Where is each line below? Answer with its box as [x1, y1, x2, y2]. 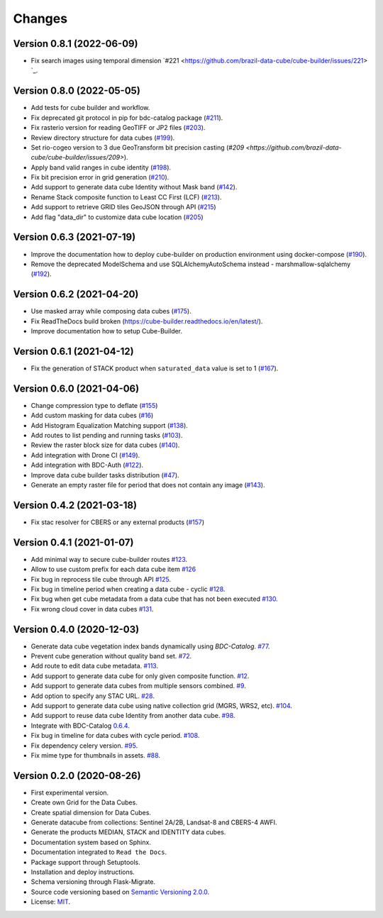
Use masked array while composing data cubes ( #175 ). [30, 307, 191, 316]
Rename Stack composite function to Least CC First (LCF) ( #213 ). [30, 192, 222, 201]
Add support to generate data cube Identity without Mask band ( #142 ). [30, 183, 238, 192]
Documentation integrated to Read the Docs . [30, 848, 167, 856]
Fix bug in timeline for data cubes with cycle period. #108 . [30, 731, 200, 740]
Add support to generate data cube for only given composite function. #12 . [30, 671, 250, 680]
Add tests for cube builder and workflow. [30, 104, 150, 112]
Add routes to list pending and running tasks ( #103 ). [30, 431, 183, 440]
